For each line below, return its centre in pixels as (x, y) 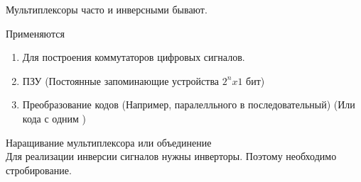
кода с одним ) (54, 118)
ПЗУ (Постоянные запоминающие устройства (121, 80)
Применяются (35, 33)
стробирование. (39, 170)
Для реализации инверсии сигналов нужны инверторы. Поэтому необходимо (171, 156)
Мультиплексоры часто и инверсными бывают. (107, 9)
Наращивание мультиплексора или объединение (109, 142)
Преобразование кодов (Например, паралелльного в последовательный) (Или (189, 104)
